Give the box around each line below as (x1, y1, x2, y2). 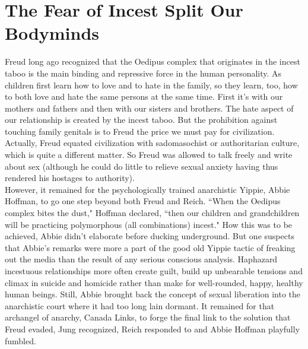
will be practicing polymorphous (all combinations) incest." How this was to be (5, 218, 293, 230)
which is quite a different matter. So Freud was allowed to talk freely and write (5, 148, 293, 161)
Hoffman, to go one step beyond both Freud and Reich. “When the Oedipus (5, 195, 281, 207)
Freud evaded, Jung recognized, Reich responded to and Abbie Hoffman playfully (5, 322, 300, 335)
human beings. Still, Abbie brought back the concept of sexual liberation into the (5, 288, 301, 300)
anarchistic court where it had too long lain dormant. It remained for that (5, 299, 275, 312)
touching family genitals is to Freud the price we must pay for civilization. (5, 125, 275, 137)
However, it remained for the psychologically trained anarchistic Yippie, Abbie (5, 183, 290, 195)
